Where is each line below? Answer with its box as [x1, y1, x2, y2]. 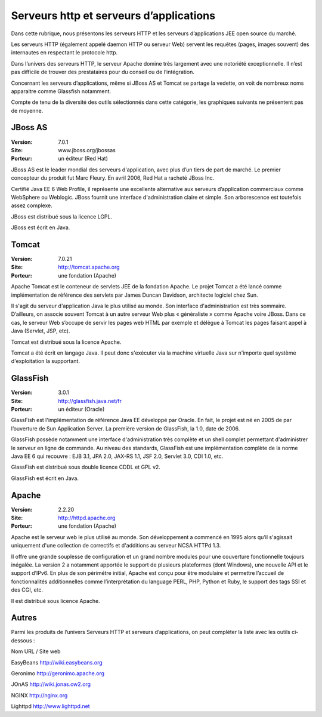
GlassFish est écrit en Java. [11, 475, 79, 482]
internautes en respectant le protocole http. [11, 49, 118, 56]
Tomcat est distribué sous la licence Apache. [11, 338, 122, 346]
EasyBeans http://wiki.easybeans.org [11, 658, 103, 666]
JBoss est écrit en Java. [11, 224, 70, 231]
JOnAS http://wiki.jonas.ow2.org [11, 681, 91, 688]
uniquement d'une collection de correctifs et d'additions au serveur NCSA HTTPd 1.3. [11, 542, 221, 549]
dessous [11, 636, 32, 644]
